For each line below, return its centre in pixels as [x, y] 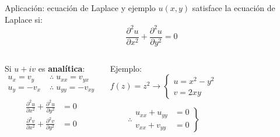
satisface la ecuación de [234, 8]
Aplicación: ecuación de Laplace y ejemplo [80, 8]
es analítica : [62, 68]
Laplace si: [24, 19]
